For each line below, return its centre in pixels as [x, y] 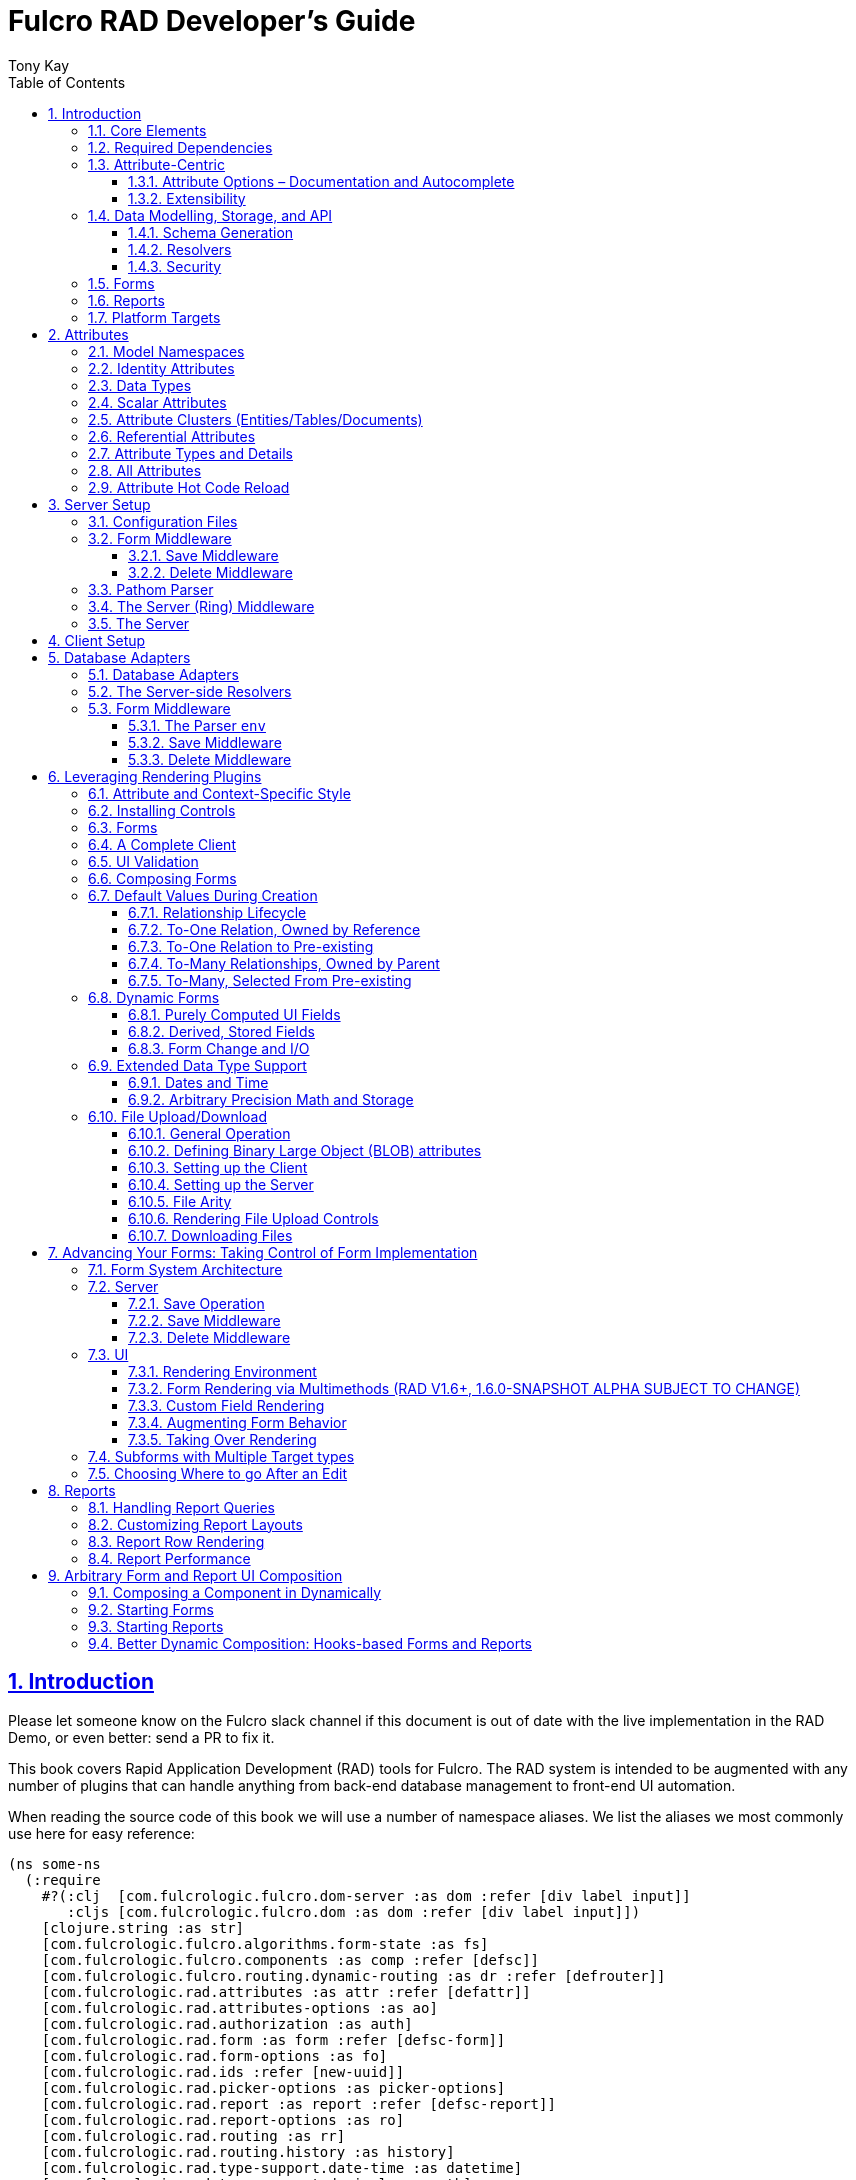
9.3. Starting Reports [156, 1626]
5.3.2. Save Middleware [205, 742]
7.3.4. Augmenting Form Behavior [237, 1422]
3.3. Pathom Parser [151, 589]
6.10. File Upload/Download [178, 1116]
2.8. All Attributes [145, 470]
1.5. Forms [121, 283]
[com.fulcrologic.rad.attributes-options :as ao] [239, 2007]
